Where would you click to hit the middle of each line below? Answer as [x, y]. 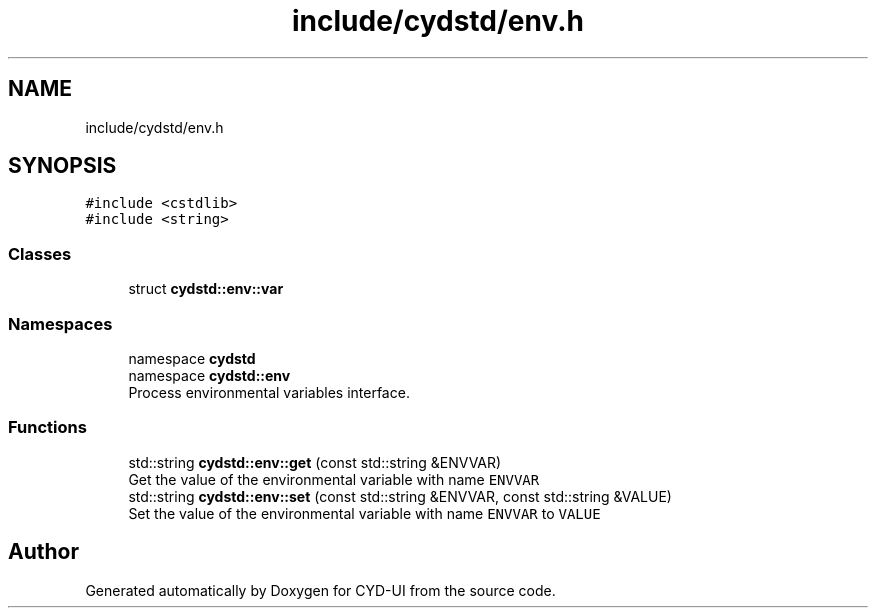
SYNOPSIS [62, 166]
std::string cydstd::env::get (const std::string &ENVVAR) [315, 462]
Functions [47, 427]
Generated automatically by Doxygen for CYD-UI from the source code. [320, 590]
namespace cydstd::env [209, 375]
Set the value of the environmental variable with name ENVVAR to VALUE [364, 513]
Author [43, 552]
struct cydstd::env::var [206, 289]
